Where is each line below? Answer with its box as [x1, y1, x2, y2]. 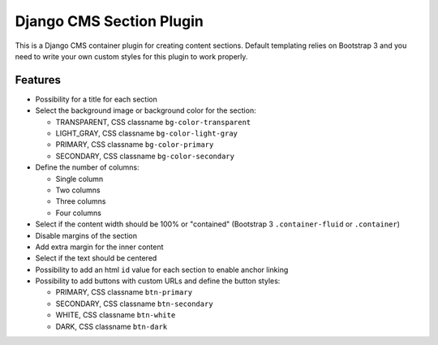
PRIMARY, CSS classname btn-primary [55, 287, 193, 297]
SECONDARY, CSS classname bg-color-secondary [55, 151, 235, 161]
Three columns [55, 196, 106, 206]
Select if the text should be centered [35, 253, 157, 263]
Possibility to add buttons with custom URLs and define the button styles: [35, 276, 281, 286]
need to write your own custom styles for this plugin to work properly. [15, 51, 248, 61]
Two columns [55, 185, 101, 195]
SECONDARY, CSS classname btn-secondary [55, 299, 214, 308]
